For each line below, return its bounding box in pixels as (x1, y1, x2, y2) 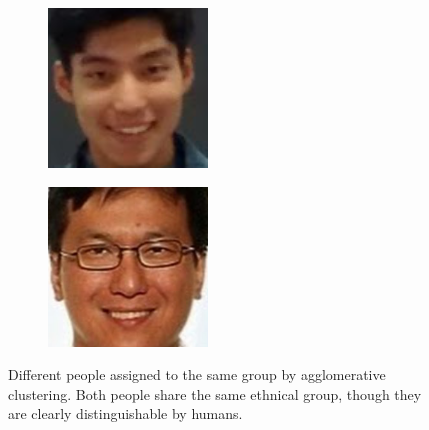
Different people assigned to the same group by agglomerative (8, 364, 386, 385)
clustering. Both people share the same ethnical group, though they (8, 383, 422, 404)
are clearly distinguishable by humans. (8, 403, 243, 424)
